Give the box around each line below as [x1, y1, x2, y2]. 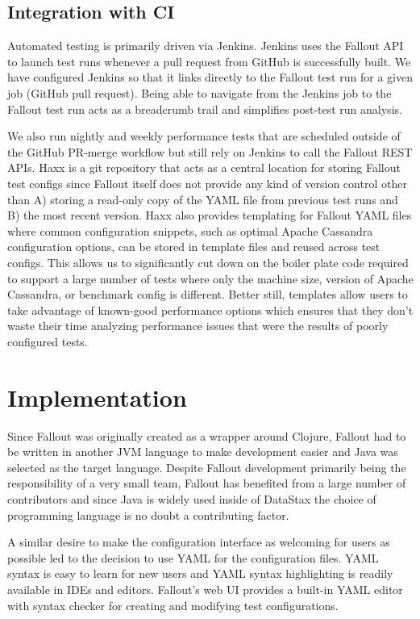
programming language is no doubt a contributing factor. [7, 506, 289, 523]
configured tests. [7, 333, 88, 349]
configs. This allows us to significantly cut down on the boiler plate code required [7, 253, 409, 270]
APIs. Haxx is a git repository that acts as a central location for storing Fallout [7, 159, 401, 176]
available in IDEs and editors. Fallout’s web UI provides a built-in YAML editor [7, 580, 403, 597]
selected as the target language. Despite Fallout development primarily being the [7, 458, 406, 475]
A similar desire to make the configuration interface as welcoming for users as [7, 533, 390, 550]
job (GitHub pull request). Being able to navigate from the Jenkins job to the [7, 84, 392, 101]
